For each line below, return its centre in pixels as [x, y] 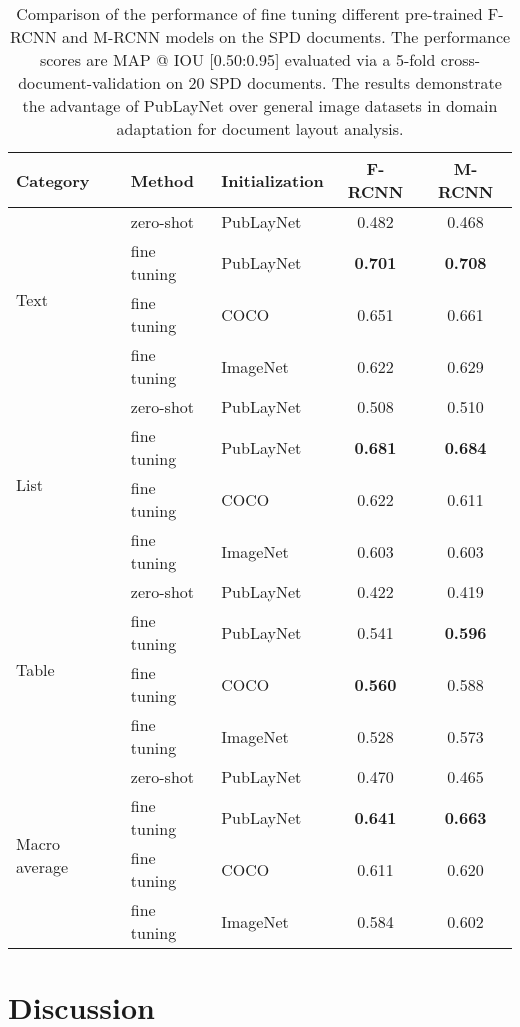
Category [53, 180]
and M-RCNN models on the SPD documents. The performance [286, 36]
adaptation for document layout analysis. [260, 128]
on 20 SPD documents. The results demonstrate [334, 82]
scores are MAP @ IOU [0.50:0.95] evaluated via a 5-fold [237, 59]
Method [162, 180]
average [42, 866]
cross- [460, 59]
